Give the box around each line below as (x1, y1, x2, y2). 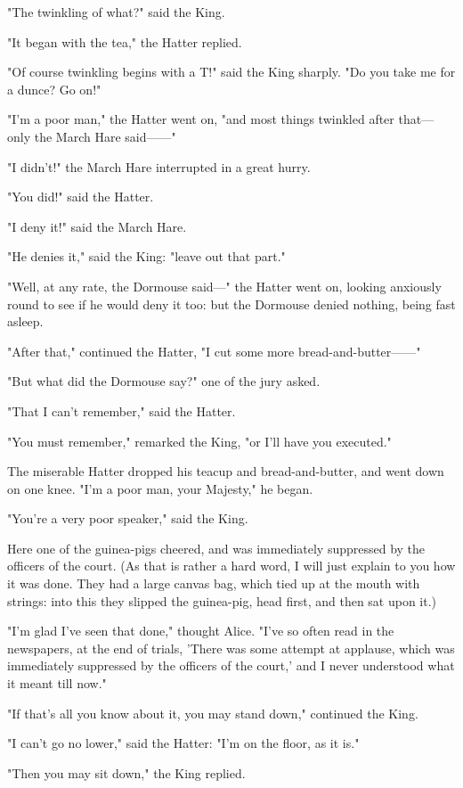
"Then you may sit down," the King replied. (7, 763, 246, 782)
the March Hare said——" (34, 127, 176, 145)
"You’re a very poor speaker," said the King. (7, 509, 248, 528)
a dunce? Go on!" (7, 79, 102, 98)
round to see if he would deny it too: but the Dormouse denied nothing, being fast (7, 294, 456, 313)
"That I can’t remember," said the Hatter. (7, 401, 236, 420)
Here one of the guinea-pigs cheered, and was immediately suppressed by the (7, 538, 426, 557)
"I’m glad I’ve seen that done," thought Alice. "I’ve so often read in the (7, 621, 394, 640)
